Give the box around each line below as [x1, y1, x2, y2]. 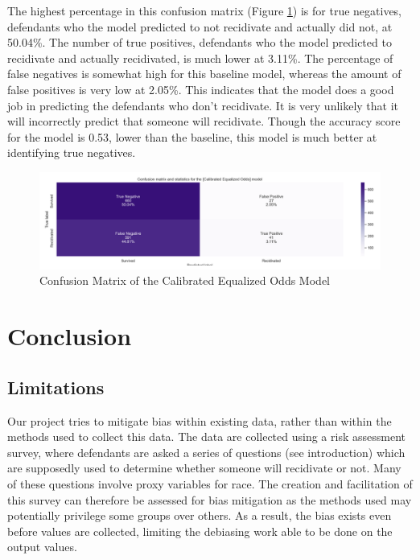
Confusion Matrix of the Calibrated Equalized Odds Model [39, 272, 330, 289]
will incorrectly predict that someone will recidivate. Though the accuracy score [7, 113, 401, 130]
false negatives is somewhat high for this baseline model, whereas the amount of [7, 65, 401, 82]
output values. [7, 538, 77, 555]
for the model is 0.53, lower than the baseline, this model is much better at [7, 128, 377, 145]
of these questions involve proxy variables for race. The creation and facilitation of [7, 475, 413, 492]
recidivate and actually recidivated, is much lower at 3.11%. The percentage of [7, 49, 393, 66]
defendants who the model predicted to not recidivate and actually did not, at [7, 18, 393, 35]
